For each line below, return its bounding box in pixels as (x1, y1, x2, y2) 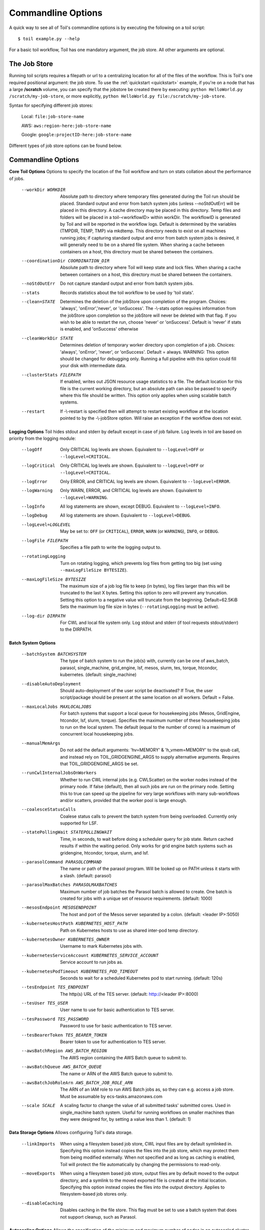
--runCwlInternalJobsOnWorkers (21, 770, 97, 776)
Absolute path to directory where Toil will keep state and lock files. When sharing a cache (60, 265, 241, 271)
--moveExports (21, 1171, 55, 1176)
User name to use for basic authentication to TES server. (60, 1007, 175, 1013)
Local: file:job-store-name (21, 114, 84, 120)
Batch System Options (9, 640, 56, 646)
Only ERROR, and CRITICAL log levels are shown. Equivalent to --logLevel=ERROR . (60, 478, 231, 484)
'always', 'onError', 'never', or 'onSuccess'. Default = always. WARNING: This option (60, 349, 229, 355)
